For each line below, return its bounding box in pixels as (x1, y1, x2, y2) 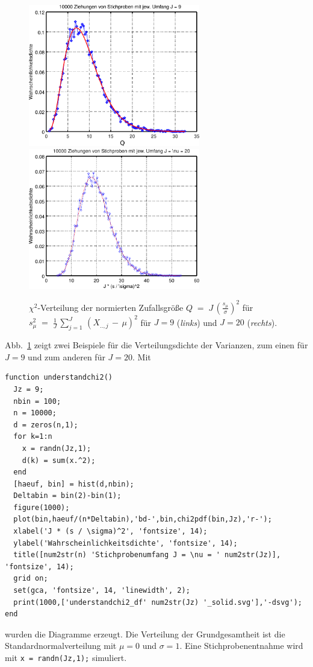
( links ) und (176, 316, 217, 328)
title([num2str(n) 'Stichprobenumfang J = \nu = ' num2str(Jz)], (13, 551, 281, 560)
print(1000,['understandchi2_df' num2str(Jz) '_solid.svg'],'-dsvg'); (13, 598, 302, 607)
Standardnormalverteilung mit (5, 639, 117, 652)
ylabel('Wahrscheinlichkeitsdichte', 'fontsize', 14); (13, 538, 238, 547)
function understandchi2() (5, 373, 113, 382)
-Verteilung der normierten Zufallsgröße (37, 301, 184, 313)
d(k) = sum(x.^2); (22, 456, 96, 465)
